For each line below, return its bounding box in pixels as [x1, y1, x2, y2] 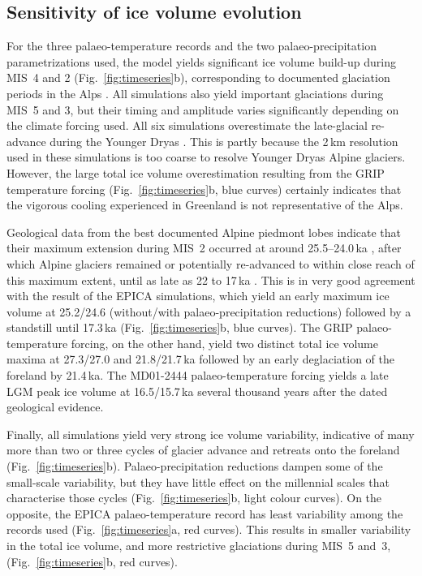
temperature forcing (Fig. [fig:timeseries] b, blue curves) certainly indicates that [6, 180, 402, 197]
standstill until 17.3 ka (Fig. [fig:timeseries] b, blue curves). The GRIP [6, 319, 353, 336]
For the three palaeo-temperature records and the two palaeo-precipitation [6, 37, 377, 54]
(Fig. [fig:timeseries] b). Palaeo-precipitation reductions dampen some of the [6, 458, 383, 475]
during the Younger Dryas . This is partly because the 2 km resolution [50, 132, 398, 149]
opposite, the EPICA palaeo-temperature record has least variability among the [6, 505, 403, 522]
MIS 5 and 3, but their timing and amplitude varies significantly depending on [6, 101, 399, 118]
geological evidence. [6, 398, 104, 415]
